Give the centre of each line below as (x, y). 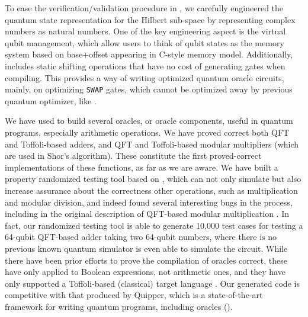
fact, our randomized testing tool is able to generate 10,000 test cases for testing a (154, 225)
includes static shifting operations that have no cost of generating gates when (145, 65)
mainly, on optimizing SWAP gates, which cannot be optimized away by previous (149, 89)
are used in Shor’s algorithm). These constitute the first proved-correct (133, 156)
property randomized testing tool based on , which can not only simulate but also (153, 179)
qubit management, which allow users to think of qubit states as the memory (145, 42)
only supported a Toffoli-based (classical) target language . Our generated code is (152, 283)
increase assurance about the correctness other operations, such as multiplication (151, 190)
